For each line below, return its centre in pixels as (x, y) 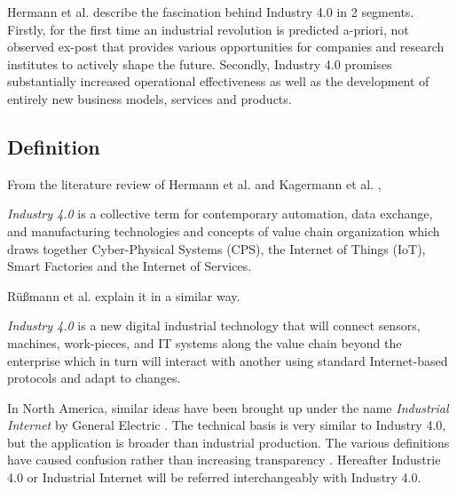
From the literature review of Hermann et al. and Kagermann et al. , (194, 183)
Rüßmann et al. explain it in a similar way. (124, 295)
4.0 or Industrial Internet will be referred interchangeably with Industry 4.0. (214, 477)
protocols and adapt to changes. (94, 378)
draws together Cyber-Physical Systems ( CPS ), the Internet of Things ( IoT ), (217, 248)
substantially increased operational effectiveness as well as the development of (218, 81)
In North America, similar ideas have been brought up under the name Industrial (228, 407)
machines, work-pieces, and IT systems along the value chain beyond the (205, 342)
